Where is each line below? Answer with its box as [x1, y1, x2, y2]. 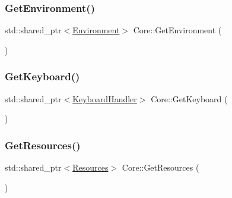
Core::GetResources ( [122, 161, 199, 174]
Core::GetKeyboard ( [151, 92, 228, 105]
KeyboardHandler [72, 92, 137, 105]
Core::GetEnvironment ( [133, 24, 222, 36]
